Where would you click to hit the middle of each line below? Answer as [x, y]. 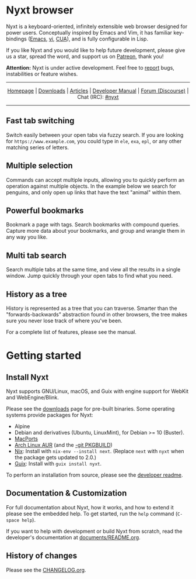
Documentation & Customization [66, 493]
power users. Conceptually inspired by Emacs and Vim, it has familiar [89, 32]
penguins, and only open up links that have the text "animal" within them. [94, 192]
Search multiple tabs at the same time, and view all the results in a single [93, 270]
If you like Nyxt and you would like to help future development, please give [96, 50]
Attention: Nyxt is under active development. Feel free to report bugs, [90, 67]
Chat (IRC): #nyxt [98, 96]
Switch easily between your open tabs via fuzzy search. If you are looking [95, 135]
